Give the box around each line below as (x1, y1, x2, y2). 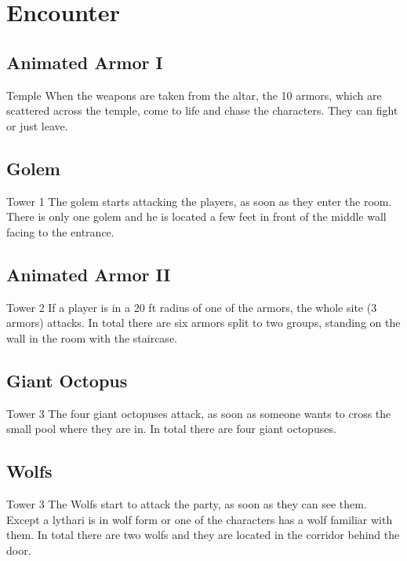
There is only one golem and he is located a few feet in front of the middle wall (6, 208, 387, 225)
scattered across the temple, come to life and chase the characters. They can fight (6, 102, 398, 119)
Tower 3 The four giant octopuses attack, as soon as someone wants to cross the (6, 405, 391, 421)
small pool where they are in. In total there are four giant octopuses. (6, 420, 336, 437)
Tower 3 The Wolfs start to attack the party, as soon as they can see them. (6, 495, 367, 511)
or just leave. (6, 117, 68, 134)
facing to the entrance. (6, 223, 114, 240)
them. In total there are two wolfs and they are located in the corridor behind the (6, 526, 400, 543)
